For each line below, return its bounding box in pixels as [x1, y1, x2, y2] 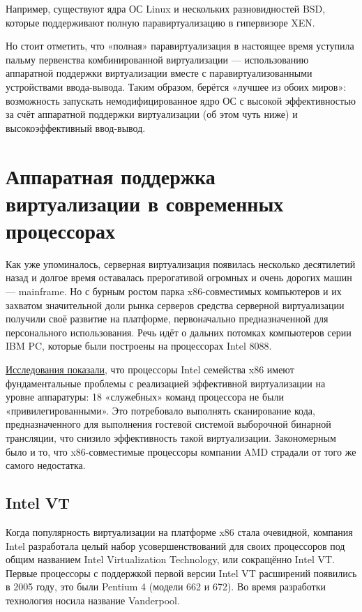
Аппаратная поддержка [6, 161, 216, 190]
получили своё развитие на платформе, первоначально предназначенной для [6, 311, 329, 326]
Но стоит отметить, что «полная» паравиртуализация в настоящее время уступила [6, 38, 354, 53]
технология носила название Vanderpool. [6, 592, 180, 607]
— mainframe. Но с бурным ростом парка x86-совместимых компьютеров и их [6, 284, 342, 299]
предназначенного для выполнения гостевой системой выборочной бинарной [6, 417, 331, 431]
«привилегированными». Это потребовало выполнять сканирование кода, [6, 403, 315, 417]
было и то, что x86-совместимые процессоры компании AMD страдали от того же [6, 444, 356, 458]
